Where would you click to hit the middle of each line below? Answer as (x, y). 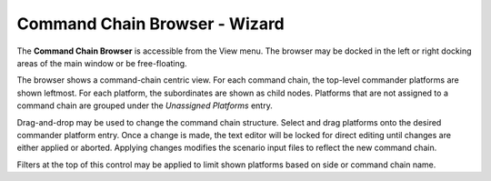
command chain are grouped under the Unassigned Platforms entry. (145, 106)
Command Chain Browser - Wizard (151, 24)
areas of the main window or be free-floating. (102, 63)
